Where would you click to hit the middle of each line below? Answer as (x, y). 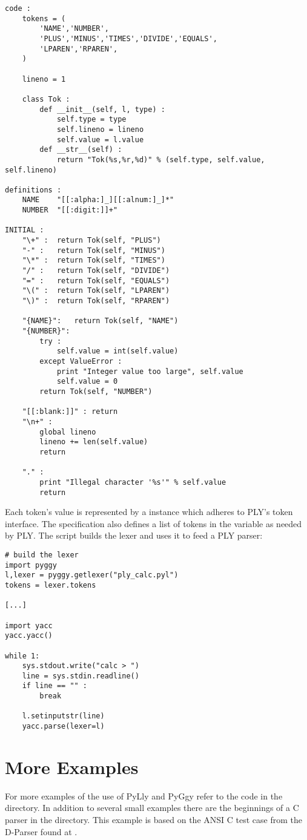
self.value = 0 (87, 382)
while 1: (22, 656)
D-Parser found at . (41, 831)
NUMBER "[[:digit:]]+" (70, 210)
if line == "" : (55, 686)
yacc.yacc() (29, 636)
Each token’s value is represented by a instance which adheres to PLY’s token (149, 512)
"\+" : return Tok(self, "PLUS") (91, 241)
